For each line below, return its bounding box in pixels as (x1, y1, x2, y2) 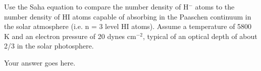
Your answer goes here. (4, 57, 76, 67)
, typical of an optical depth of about (142, 30, 257, 41)
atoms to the (195, 1, 235, 11)
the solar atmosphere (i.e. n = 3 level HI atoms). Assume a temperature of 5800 (4, 21, 252, 31)
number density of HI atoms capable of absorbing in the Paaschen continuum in (4, 11, 251, 21)
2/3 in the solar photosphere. (4, 40, 94, 51)
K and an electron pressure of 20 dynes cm (4, 30, 136, 41)
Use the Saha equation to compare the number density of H (4, 1, 189, 11)
